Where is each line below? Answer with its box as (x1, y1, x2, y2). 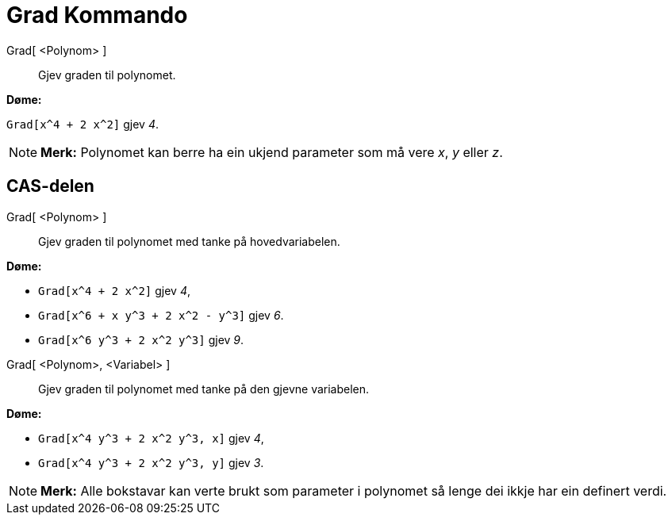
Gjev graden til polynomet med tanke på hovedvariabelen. (38, 234, 340, 248)
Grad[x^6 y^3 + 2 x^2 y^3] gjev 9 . (38, 332, 244, 347)
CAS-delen (6, 176, 94, 197)
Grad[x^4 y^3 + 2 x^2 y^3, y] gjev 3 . (38, 455, 264, 469)
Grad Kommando (6, 2, 188, 29)
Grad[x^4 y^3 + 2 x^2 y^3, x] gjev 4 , (38, 431, 264, 445)
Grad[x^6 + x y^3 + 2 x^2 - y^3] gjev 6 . (38, 308, 284, 322)
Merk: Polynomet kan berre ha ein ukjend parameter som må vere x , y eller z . (40, 144, 503, 160)
